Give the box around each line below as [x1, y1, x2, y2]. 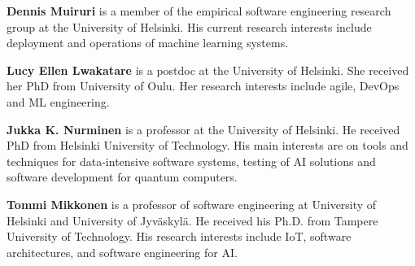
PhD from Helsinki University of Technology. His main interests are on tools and [7, 137, 408, 154]
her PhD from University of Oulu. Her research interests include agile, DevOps [7, 77, 400, 94]
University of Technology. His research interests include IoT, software [7, 228, 352, 245]
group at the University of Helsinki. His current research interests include [7, 18, 372, 35]
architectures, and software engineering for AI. [7, 243, 238, 260]
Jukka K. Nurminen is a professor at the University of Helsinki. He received [7, 120, 400, 137]
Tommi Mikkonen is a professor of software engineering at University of [7, 195, 377, 212]
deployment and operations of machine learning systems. [7, 34, 289, 51]
